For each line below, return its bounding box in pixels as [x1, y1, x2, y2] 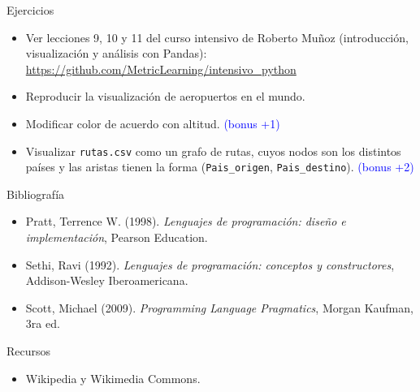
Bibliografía [6, 185, 65, 202]
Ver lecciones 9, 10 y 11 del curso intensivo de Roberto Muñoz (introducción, [25, 28, 409, 45]
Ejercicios [6, 2, 54, 18]
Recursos [6, 342, 51, 360]
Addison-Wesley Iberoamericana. [25, 272, 188, 289]
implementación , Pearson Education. [25, 229, 208, 246]
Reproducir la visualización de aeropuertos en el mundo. [25, 88, 305, 105]
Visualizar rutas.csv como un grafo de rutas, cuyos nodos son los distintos [25, 142, 401, 159]
